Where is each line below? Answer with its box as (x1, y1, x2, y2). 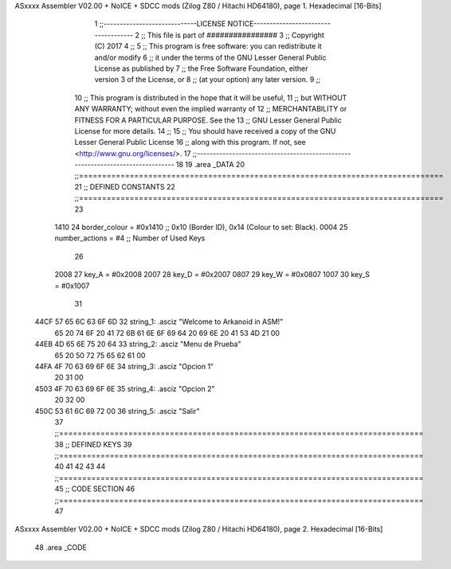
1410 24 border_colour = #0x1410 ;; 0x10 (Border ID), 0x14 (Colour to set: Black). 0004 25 (54, 223, 348, 232)
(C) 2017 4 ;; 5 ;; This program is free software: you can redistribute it (94, 41, 322, 51)
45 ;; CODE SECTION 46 (54, 484, 135, 493)
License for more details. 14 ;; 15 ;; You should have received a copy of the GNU (74, 126, 336, 135)
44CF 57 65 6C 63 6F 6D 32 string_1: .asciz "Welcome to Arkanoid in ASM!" (34, 317, 284, 326)
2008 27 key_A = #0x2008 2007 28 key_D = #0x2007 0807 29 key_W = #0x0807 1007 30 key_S (54, 270, 371, 279)
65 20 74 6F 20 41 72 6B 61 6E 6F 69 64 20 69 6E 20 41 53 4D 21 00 (54, 328, 280, 337)
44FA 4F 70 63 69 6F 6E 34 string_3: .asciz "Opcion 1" (34, 361, 214, 371)
